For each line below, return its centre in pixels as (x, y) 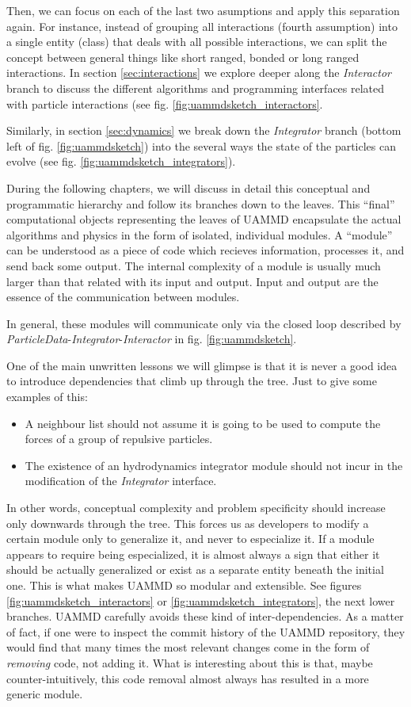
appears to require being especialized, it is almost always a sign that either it (193, 554)
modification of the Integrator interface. (121, 481)
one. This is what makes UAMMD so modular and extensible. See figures (184, 585)
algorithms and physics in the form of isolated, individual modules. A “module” (200, 234)
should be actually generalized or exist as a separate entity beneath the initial (195, 569)
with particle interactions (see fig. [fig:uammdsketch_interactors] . (165, 103)
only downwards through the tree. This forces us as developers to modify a (188, 523)
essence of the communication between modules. (123, 297)
